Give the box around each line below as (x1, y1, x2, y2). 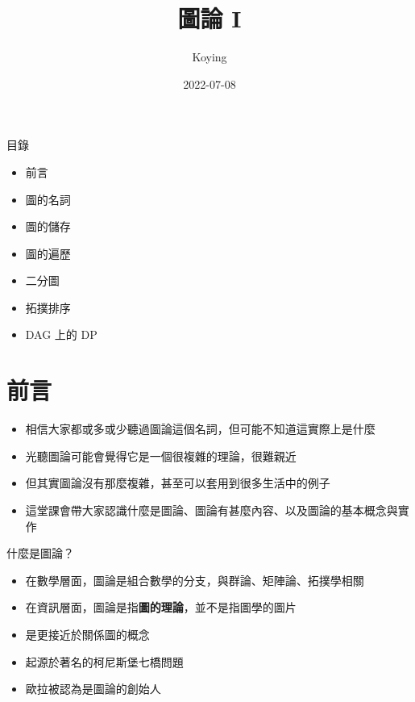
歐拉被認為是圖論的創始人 (25, 680, 161, 697)
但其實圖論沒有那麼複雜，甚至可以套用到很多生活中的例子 (25, 474, 330, 491)
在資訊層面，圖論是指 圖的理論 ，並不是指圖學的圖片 (25, 599, 297, 616)
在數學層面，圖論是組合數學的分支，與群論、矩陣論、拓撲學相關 (25, 571, 364, 588)
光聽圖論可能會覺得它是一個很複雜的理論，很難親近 (25, 447, 297, 464)
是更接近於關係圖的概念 (25, 625, 150, 642)
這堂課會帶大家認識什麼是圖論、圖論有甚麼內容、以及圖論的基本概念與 (25, 501, 398, 518)
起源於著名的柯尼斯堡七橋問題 (25, 653, 184, 670)
